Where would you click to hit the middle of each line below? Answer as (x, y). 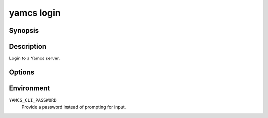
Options (22, 72)
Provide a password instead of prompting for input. (74, 107)
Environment (30, 88)
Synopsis (24, 30)
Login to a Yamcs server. (34, 58)
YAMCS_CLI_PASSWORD (33, 100)
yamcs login (35, 13)
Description (28, 46)
